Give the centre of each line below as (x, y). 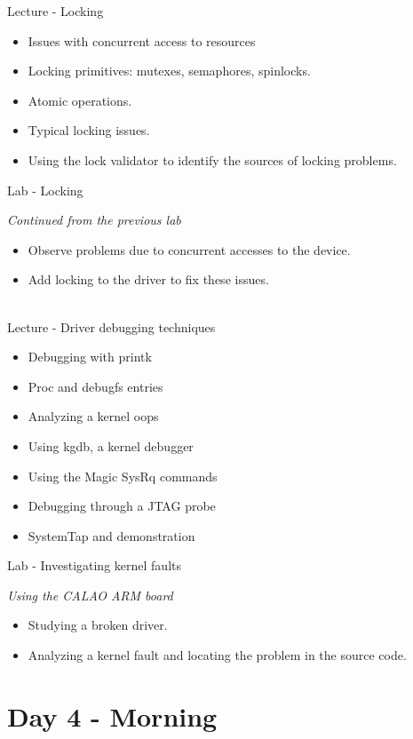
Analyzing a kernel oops (93, 416)
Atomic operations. (80, 100)
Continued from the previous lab (94, 220)
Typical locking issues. (89, 130)
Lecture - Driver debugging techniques (111, 326)
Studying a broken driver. (98, 625)
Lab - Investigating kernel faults (94, 565)
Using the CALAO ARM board (90, 595)
